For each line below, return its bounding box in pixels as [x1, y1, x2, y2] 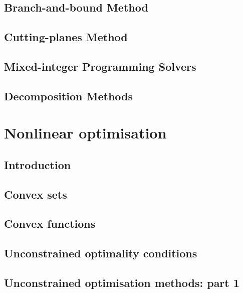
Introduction [4, 157, 71, 172]
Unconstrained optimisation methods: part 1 [4, 275, 239, 290]
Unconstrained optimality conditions [4, 245, 197, 261]
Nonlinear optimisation [4, 122, 167, 143]
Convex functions [4, 216, 96, 231]
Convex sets [4, 186, 67, 202]
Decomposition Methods [4, 88, 133, 103]
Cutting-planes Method [4, 29, 128, 45]
